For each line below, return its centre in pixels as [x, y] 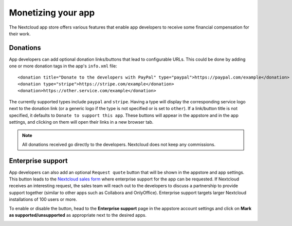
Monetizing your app [52, 13]
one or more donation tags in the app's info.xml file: [63, 66]
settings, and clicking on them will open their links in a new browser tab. [81, 122]
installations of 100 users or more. [43, 199]
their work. [20, 33]
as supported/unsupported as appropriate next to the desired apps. [78, 215]
